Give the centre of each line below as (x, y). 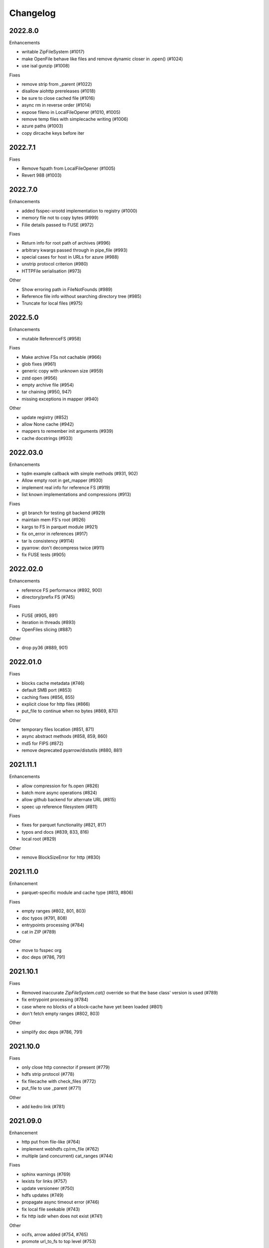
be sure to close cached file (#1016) (58, 98)
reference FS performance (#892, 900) (62, 590)
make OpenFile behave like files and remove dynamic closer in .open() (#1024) (102, 59)
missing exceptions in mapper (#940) (60, 399)
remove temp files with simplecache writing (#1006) (75, 119)
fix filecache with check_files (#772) (59, 1081)
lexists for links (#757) (44, 1181)
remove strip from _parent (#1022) (57, 84)
